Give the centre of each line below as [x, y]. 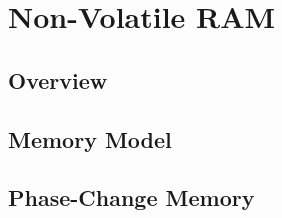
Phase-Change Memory [131, 197]
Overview [58, 79]
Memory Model [90, 138]
